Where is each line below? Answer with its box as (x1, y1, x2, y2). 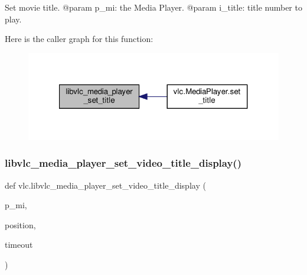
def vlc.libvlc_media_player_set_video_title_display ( (5, 179, 206, 191)
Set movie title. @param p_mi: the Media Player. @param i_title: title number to (5, 1, 302, 13)
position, (5, 218, 36, 231)
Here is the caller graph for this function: (5, 33, 153, 45)
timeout (5, 238, 33, 251)
